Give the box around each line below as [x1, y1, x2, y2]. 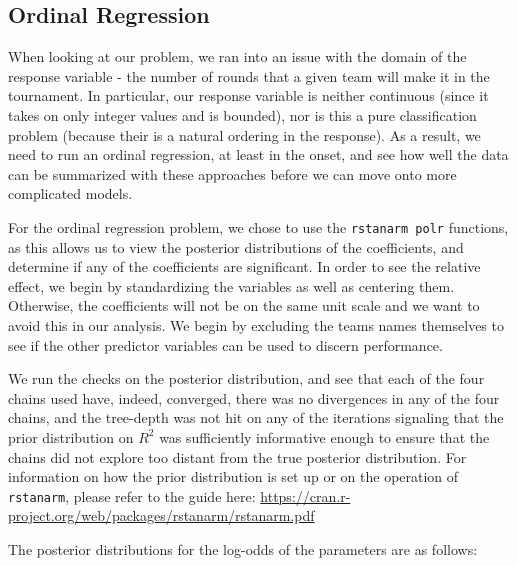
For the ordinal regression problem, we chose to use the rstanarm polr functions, [8, 216, 509, 237]
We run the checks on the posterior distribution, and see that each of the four [8, 368, 485, 389]
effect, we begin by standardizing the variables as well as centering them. [8, 275, 455, 296]
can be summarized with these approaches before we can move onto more [8, 163, 457, 184]
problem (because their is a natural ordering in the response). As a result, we [8, 124, 481, 145]
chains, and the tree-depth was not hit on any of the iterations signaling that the [8, 407, 504, 428]
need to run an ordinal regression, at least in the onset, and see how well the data [8, 144, 509, 165]
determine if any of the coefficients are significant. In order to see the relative [8, 256, 481, 277]
